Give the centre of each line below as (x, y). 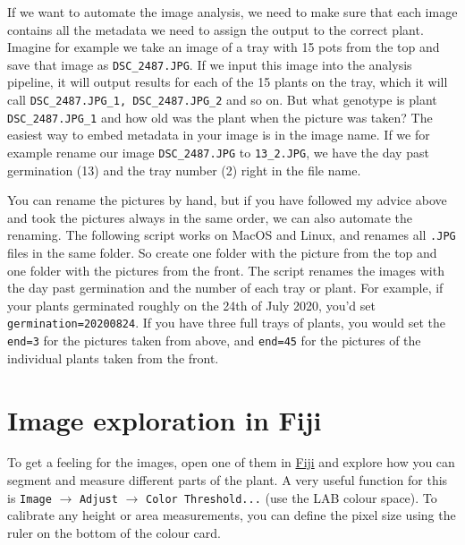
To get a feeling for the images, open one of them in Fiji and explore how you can (231, 462)
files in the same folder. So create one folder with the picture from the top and (222, 253)
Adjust (98, 499)
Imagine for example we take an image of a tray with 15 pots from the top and (224, 47)
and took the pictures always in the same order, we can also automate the (210, 217)
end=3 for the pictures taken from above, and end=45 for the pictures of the (214, 341)
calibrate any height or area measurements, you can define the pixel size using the (232, 515)
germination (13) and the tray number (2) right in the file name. (184, 170)
